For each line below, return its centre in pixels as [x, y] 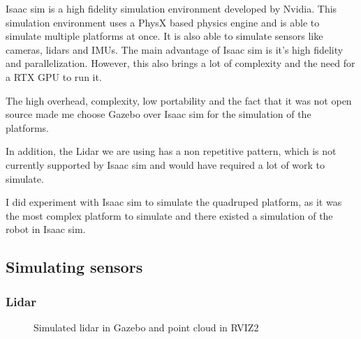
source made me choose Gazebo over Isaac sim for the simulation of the [159, 114]
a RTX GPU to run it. [54, 76]
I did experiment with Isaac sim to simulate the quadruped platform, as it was [174, 202]
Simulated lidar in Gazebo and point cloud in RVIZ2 [146, 327]
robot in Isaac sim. [46, 229]
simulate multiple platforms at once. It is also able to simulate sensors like [164, 36]
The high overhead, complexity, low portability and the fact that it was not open [179, 100]
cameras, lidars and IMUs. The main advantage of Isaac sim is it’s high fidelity [175, 49]
